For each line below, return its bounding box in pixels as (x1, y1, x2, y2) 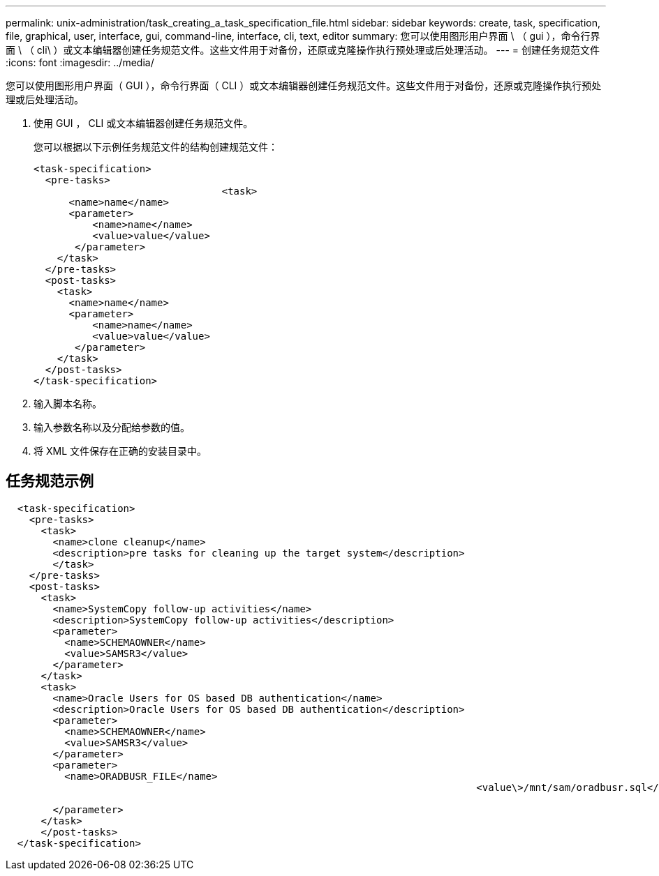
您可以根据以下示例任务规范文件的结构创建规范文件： (34, 141, 278, 153)
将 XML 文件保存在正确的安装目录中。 (34, 445, 207, 457)
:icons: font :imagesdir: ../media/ (6, 56, 154, 68)
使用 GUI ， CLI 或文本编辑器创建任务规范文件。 (34, 117, 253, 129)
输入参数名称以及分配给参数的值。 (34, 421, 190, 433)
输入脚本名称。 (34, 398, 102, 409)
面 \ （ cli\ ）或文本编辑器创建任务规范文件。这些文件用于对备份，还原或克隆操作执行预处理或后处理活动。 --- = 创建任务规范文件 (6, 44, 600, 56)
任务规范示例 (6, 472, 94, 490)
